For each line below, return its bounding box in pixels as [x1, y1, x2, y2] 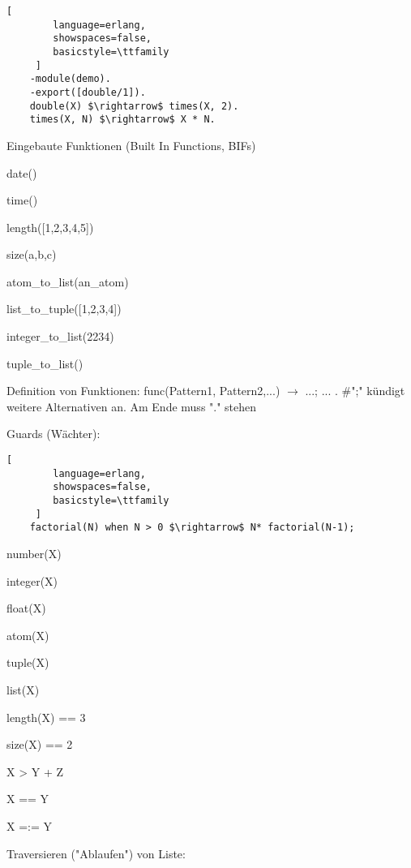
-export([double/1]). [29, 86, 146, 98]
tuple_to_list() [6, 355, 83, 372]
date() [6, 164, 37, 181]
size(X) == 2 [6, 736, 73, 753]
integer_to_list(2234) [6, 328, 114, 345]
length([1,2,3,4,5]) [6, 218, 94, 235]
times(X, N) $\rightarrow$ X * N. [29, 114, 216, 126]
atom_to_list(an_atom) [6, 273, 129, 290]
